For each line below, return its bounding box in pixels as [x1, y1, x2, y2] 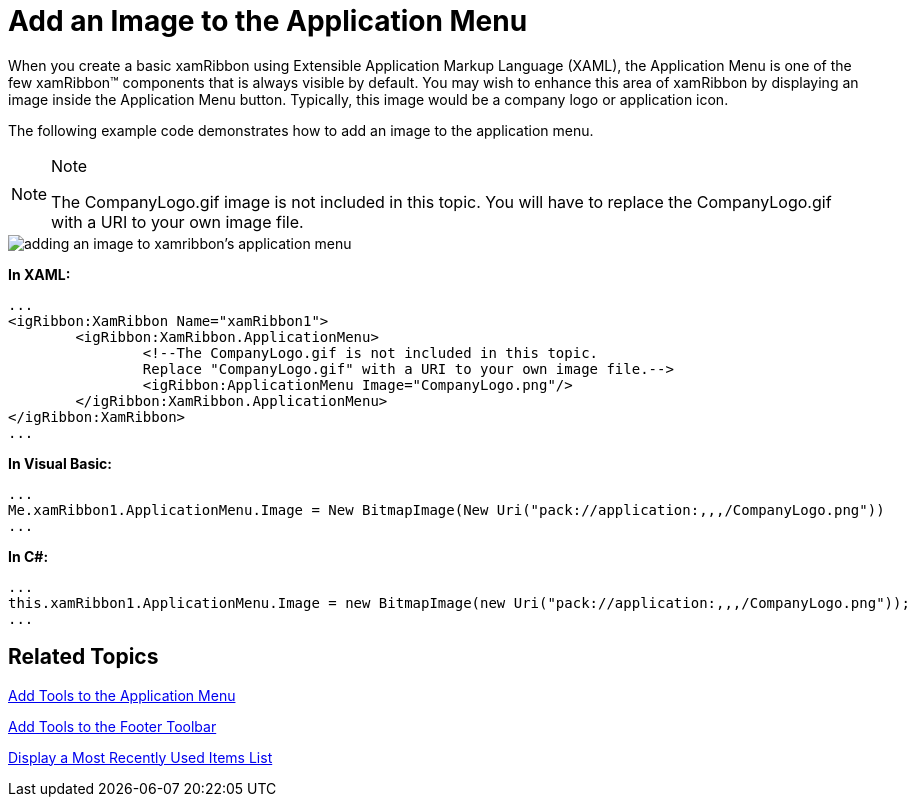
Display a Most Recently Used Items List [8, 748, 273, 766]
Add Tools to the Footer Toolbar [8, 717, 217, 735]
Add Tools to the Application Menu [8, 686, 236, 704]
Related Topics [8, 644, 159, 670]
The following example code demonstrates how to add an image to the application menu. [8, 121, 594, 139]
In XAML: [8, 265, 71, 283]
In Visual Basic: [8, 454, 112, 472]
